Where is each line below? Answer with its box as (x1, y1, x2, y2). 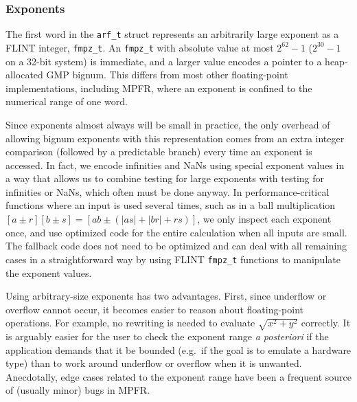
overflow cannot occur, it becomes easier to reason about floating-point (5, 302, 303, 316)
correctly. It (301, 315, 351, 330)
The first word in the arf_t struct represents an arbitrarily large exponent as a (5, 27, 339, 41)
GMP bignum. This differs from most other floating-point (46, 67, 288, 82)
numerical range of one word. (5, 94, 128, 109)
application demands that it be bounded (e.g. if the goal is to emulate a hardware (5, 342, 352, 357)
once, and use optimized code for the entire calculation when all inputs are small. (5, 225, 347, 239)
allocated (5, 67, 43, 82)
